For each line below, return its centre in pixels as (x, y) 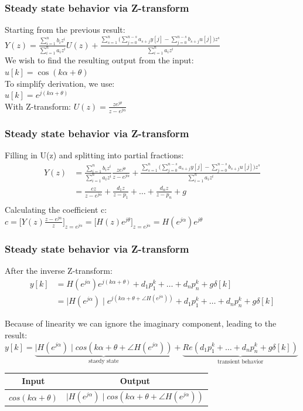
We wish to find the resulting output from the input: (99, 60)
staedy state (104, 361)
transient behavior (241, 362)
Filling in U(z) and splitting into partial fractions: (94, 155)
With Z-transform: (38, 106)
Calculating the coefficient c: (56, 210)
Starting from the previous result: (65, 30)
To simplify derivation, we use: (60, 83)
